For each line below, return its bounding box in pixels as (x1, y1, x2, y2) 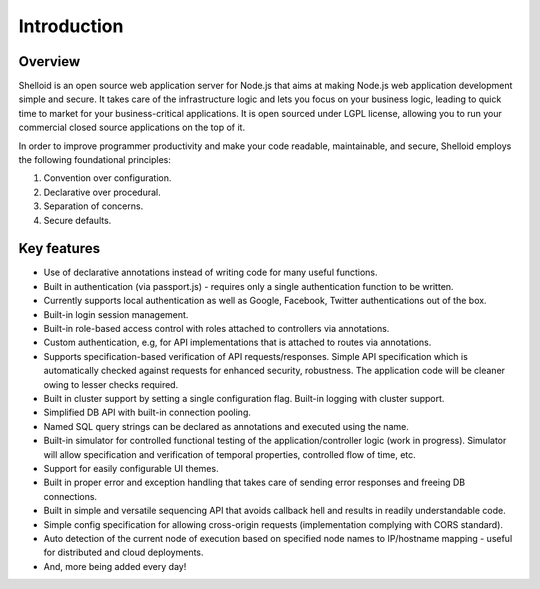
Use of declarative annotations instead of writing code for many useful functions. (43, 266, 379, 279)
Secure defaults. (43, 214, 112, 226)
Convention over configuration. (43, 172, 172, 184)
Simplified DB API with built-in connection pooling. (43, 406, 252, 419)
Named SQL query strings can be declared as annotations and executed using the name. (43, 420, 409, 432)
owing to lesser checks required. (43, 378, 179, 390)
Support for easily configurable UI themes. (43, 462, 219, 474)
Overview (18, 53, 81, 70)
